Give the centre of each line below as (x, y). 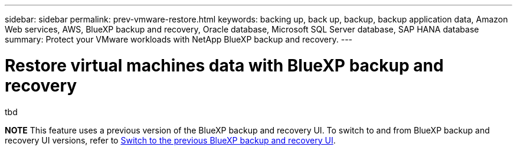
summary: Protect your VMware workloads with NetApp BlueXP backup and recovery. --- (179, 39)
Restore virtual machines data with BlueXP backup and (224, 65)
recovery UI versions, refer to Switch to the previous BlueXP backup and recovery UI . (170, 140)
